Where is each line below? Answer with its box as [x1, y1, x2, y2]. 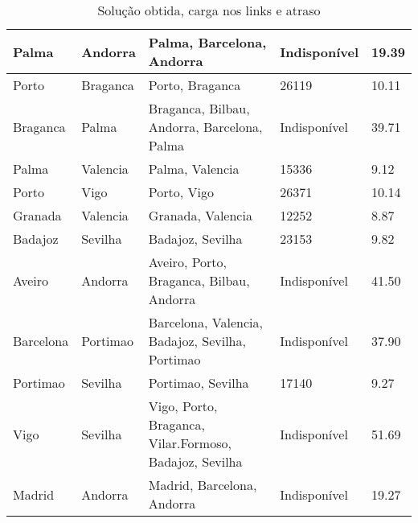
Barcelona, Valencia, [148, 313, 263, 332]
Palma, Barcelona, [148, 33, 267, 51]
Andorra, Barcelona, [148, 117, 263, 136]
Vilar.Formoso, [148, 434, 232, 452]
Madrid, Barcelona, [148, 476, 257, 494]
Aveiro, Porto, [148, 253, 227, 271]
